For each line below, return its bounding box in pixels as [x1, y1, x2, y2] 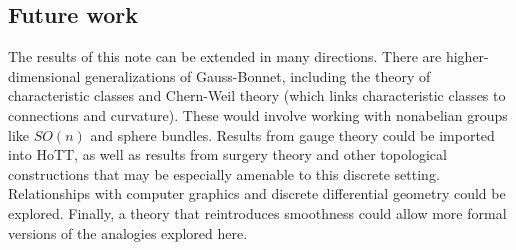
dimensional [8, 65, 81, 86]
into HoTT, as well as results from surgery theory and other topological [8, 144, 447, 165]
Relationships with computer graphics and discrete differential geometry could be [8, 183, 506, 204]
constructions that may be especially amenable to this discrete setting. [8, 163, 440, 184]
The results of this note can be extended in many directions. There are [8, 46, 442, 67]
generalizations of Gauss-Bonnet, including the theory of [85, 65, 431, 86]
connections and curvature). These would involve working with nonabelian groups [8, 104, 508, 125]
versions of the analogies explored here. [8, 222, 248, 243]
